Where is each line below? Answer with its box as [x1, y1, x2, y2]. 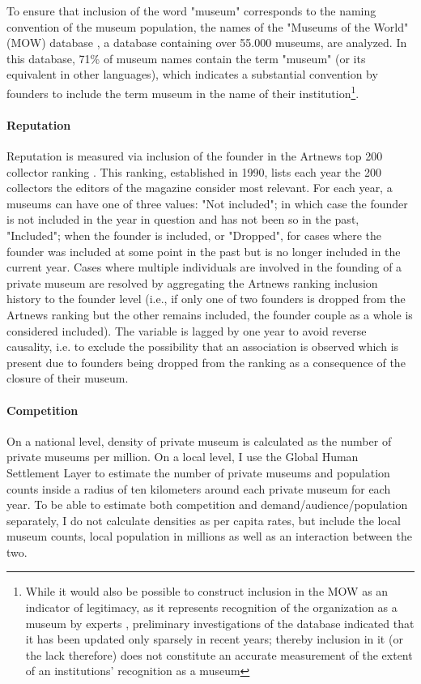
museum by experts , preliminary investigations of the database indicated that [25, 614, 415, 631]
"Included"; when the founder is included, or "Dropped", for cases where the [6, 226, 381, 243]
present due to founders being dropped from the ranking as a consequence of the [6, 353, 406, 370]
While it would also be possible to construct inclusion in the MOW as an [25, 583, 389, 600]
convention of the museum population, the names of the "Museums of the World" [6, 18, 409, 35]
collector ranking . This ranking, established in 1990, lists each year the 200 [6, 163, 381, 180]
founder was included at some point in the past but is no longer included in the [6, 242, 401, 259]
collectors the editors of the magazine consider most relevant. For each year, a [6, 179, 393, 196]
